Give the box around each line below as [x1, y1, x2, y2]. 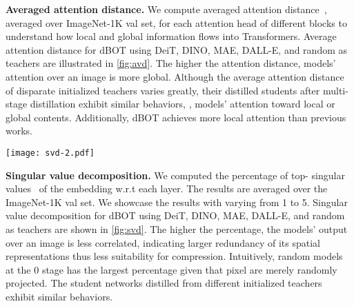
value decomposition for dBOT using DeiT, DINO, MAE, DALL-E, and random [6, 208, 345, 223]
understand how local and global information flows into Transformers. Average [6, 29, 337, 43]
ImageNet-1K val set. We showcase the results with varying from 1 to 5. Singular [6, 194, 348, 209]
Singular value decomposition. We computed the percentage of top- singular [6, 167, 345, 182]
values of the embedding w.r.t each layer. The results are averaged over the [6, 181, 328, 196]
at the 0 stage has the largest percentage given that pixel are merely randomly [6, 262, 337, 276]
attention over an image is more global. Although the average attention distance [6, 69, 344, 83]
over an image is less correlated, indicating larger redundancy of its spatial [6, 235, 321, 249]
